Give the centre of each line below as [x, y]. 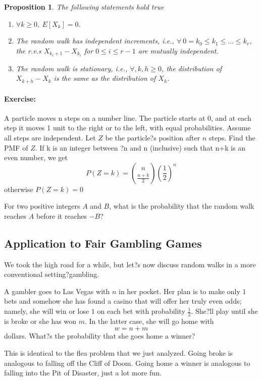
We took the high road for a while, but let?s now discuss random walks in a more [130, 264]
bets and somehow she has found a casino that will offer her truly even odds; [123, 301]
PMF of [16, 147]
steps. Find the [232, 137]
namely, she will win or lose [47, 311]
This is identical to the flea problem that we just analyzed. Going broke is [119, 353]
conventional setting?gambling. [52, 274]
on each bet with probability [141, 311]
